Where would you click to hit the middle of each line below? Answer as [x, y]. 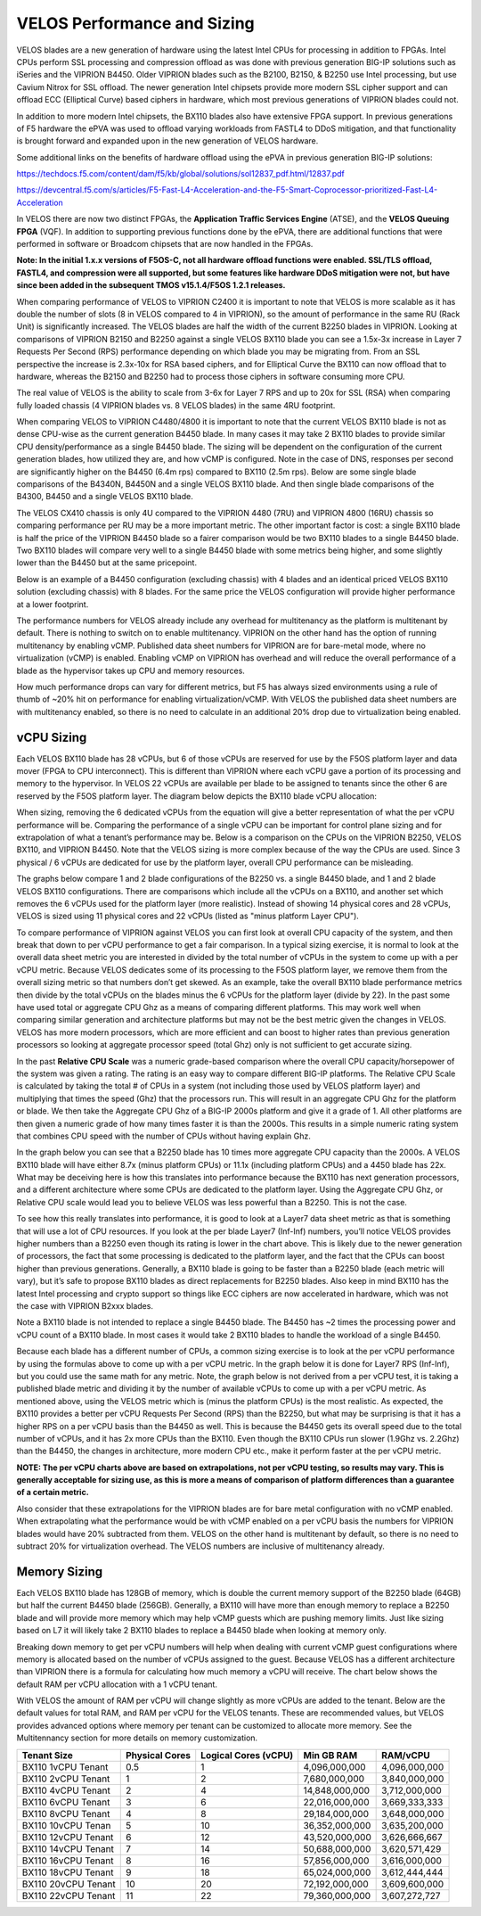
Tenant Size [47, 1755]
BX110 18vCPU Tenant [68, 1872]
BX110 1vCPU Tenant [65, 1767]
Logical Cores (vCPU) [247, 1755]
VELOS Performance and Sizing [136, 23]
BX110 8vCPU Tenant [66, 1813]
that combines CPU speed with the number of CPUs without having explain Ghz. [164, 1136]
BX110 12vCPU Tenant [68, 1837]
